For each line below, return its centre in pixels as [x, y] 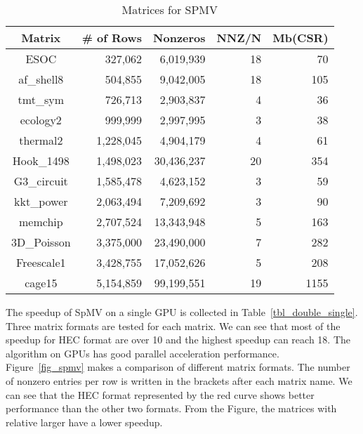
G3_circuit [41, 181]
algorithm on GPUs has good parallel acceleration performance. [143, 353]
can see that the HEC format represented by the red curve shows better [160, 394]
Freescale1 [41, 262]
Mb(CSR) [301, 38]
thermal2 [41, 140]
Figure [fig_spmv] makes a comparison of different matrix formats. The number [178, 367]
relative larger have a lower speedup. [84, 422]
